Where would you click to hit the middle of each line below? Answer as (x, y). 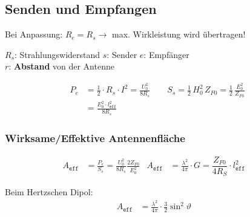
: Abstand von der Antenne (61, 66)
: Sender (122, 54)
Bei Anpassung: (34, 34)
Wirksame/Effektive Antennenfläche (95, 138)
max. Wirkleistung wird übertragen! (179, 34)
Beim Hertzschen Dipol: (49, 192)
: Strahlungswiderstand (58, 54)
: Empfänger (166, 54)
